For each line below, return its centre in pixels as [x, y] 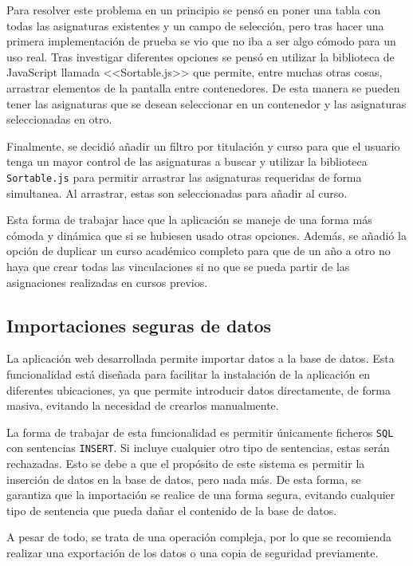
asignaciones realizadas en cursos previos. [107, 282]
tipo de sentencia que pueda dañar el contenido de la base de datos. [172, 510]
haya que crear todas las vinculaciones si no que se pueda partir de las [178, 266]
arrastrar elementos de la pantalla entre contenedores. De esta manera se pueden [203, 87]
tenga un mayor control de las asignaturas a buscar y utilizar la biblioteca [187, 161]
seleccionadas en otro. [59, 119]
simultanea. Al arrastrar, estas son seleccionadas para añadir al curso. [177, 193]
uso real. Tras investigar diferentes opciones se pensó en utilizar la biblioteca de [201, 56]
